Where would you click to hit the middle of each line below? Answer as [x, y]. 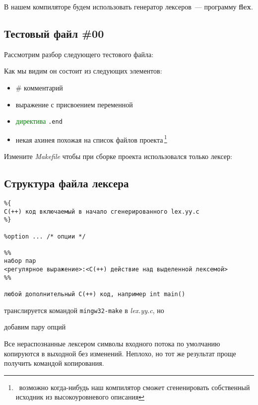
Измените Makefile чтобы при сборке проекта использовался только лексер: [118, 156]
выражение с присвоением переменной [74, 104]
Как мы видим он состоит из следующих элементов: [83, 71]
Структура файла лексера [66, 183]
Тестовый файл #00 [54, 33]
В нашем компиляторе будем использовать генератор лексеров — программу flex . [129, 6]
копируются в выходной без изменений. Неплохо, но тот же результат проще [120, 353]
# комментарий [39, 87]
